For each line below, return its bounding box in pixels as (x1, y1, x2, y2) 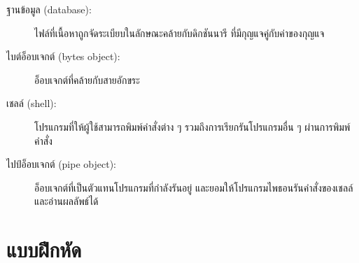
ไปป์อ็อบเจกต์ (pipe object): (6, 157, 116, 171)
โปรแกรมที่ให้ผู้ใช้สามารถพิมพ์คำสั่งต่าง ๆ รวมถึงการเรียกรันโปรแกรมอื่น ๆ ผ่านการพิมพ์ (34, 119, 351, 134)
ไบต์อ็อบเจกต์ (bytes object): (6, 49, 120, 64)
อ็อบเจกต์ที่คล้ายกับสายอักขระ (34, 72, 140, 87)
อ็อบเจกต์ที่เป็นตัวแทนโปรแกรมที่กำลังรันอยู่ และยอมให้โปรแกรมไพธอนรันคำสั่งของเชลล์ (34, 180, 353, 194)
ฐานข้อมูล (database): (6, 2, 92, 16)
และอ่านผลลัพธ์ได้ (34, 194, 99, 208)
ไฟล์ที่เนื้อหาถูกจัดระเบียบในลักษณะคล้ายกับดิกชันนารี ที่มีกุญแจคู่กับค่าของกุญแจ (34, 25, 325, 40)
